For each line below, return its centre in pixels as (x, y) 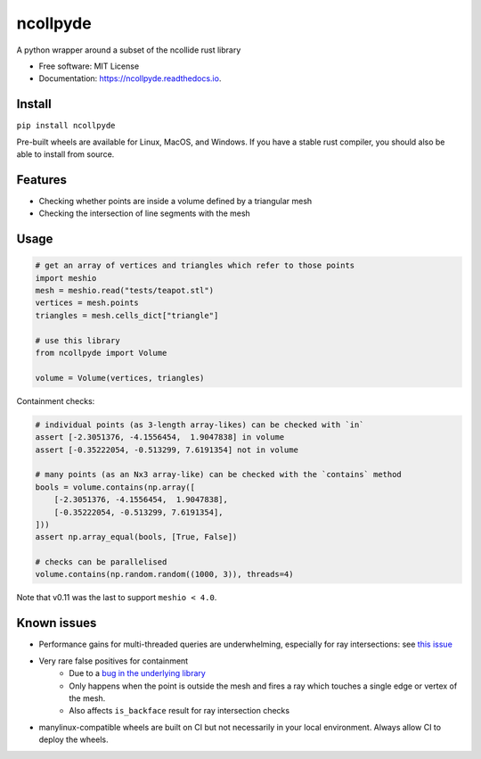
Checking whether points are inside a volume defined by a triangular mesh (175, 201)
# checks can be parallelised (101, 562)
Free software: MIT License (89, 66)
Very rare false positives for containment (114, 661)
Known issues (57, 623)
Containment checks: (56, 400)
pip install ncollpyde (66, 126)
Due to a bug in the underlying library (138, 673)
